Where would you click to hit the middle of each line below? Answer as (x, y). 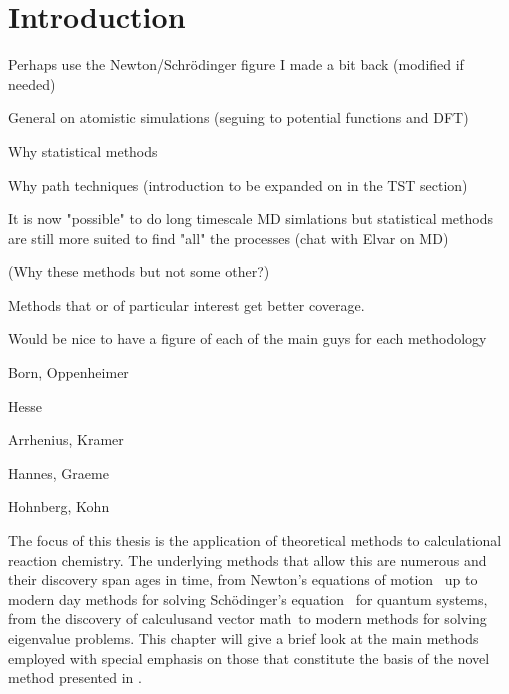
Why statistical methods (83, 150)
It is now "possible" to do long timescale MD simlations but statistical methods (250, 218)
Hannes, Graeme (58, 472)
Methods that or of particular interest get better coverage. (186, 304)
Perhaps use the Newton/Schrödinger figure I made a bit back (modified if (236, 64)
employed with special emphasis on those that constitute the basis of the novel (249, 657)
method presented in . (75, 677)
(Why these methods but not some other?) (139, 271)
